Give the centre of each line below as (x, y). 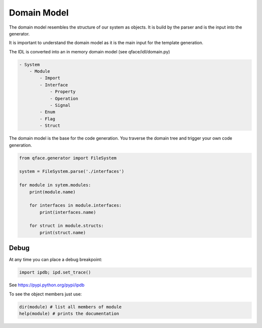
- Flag (47, 119)
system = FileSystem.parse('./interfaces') (72, 172)
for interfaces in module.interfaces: (75, 205)
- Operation (64, 98)
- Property (63, 92)
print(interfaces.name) (68, 212)
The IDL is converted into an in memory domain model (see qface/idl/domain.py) (90, 51)
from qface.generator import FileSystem (68, 158)
